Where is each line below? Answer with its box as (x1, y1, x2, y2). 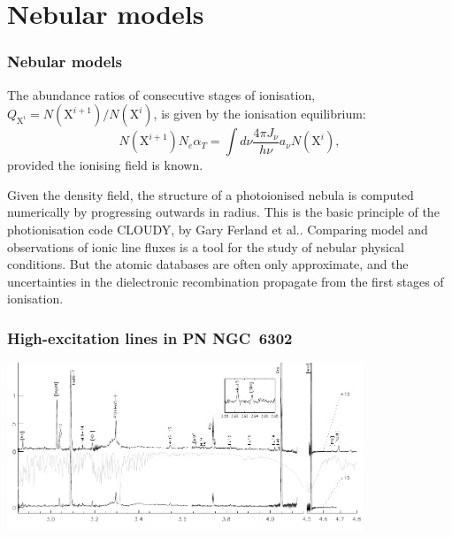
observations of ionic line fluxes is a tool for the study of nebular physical (7, 237, 404, 256)
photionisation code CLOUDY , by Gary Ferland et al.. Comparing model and (7, 219, 428, 238)
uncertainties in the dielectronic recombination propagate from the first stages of (7, 272, 444, 290)
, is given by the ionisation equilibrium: (153, 104, 366, 123)
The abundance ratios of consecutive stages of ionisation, (7, 85, 316, 104)
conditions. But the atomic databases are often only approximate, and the (7, 255, 409, 273)
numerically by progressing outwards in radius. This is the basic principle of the (7, 203, 440, 221)
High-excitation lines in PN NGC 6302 (7, 326, 293, 349)
